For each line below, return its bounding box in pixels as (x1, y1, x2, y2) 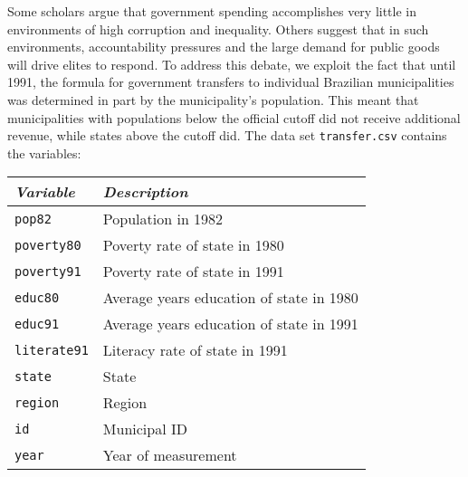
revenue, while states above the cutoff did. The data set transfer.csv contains (7, 126, 447, 145)
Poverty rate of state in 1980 (102, 234, 284, 256)
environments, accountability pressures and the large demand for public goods (7, 37, 440, 56)
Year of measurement (102, 444, 237, 466)
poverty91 (14, 263, 81, 279)
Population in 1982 (102, 208, 224, 230)
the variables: (7, 143, 81, 162)
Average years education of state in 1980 (102, 287, 358, 309)
